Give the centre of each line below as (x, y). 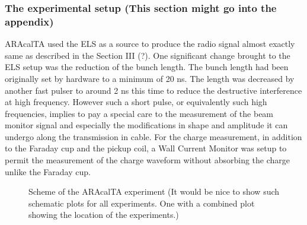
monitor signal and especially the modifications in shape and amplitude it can (146, 125)
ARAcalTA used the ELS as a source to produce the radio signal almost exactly (150, 44)
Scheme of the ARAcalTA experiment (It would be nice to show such (154, 191)
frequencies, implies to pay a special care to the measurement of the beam (139, 113)
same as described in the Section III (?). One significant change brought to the (148, 55)
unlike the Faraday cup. (48, 171)
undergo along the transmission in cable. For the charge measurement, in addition (153, 136)
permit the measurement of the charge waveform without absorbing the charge (148, 160)
